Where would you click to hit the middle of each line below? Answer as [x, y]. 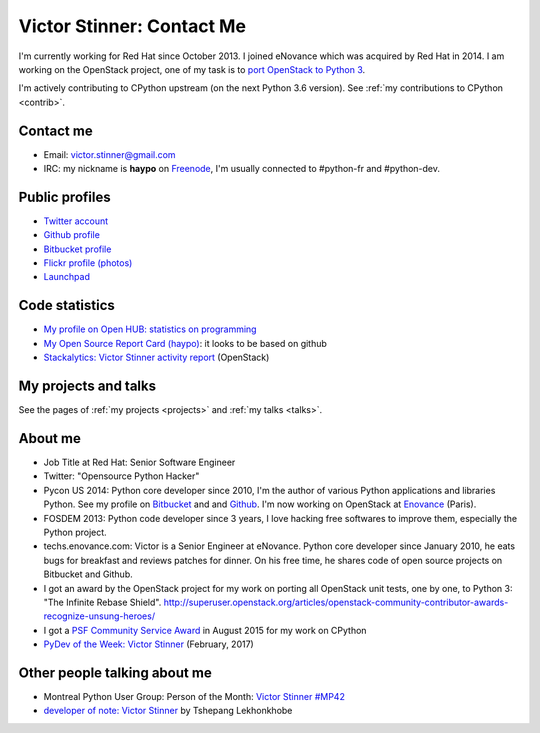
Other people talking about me [115, 672]
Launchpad [66, 277]
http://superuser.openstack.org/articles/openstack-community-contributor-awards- [336, 602]
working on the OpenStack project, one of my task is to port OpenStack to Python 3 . [192, 69]
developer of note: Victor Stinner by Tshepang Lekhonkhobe [168, 711]
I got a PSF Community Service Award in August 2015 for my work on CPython [205, 630]
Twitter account [76, 221]
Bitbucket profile [77, 249]
